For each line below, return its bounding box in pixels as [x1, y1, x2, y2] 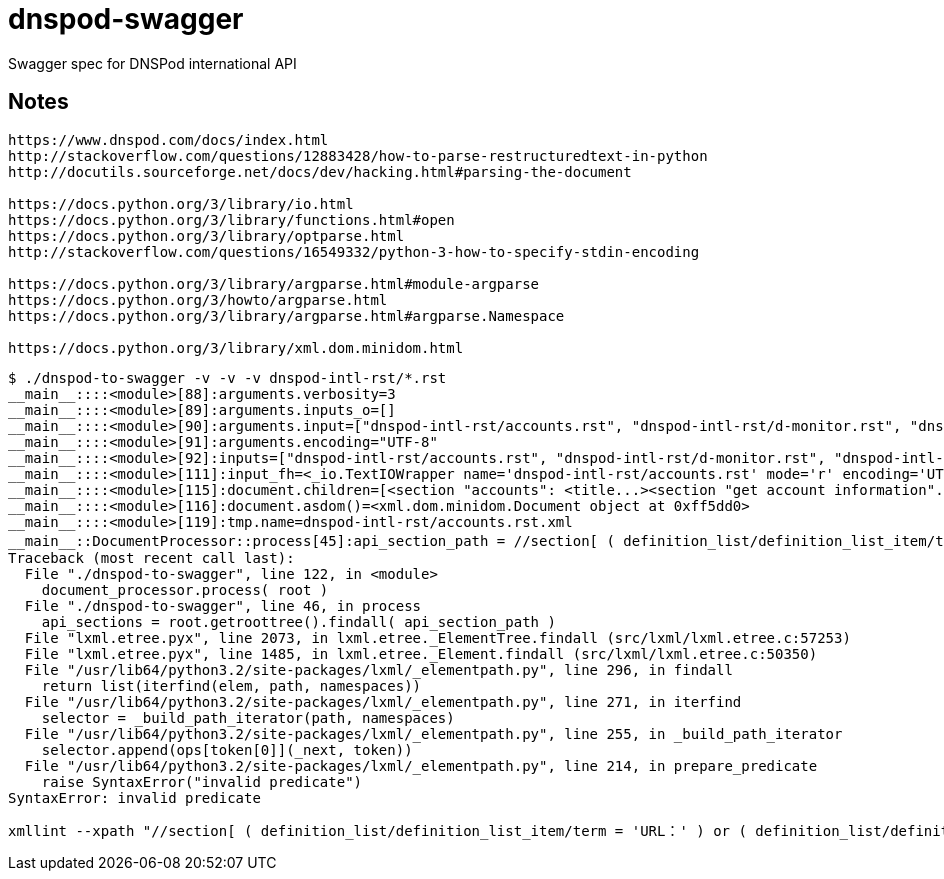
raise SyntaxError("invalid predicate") [41, 773, 363, 790]
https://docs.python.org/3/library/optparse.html [8, 227, 405, 244]
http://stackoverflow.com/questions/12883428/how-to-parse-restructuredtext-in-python [8, 147, 708, 164]
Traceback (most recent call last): [8, 549, 295, 566]
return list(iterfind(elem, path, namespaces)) [41, 677, 422, 694]
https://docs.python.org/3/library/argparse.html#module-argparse [8, 275, 540, 292]
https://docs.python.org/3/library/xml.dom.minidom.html [8, 339, 464, 356]
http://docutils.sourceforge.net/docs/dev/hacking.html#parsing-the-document [8, 163, 632, 180]
